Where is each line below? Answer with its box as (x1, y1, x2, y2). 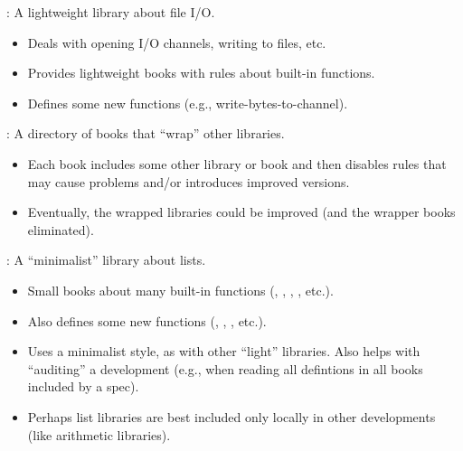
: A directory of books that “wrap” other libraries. (6, 124, 285, 143)
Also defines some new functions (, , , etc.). (27, 311, 267, 330)
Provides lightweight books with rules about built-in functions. (27, 63, 375, 82)
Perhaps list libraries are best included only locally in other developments (27, 407, 436, 426)
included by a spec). (27, 377, 139, 396)
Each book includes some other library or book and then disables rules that (27, 154, 447, 173)
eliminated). (27, 220, 94, 239)
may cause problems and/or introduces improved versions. (27, 172, 350, 191)
